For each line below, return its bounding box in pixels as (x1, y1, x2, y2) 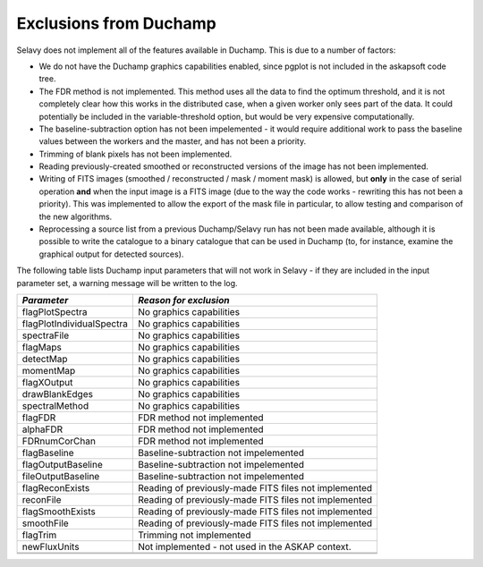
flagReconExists (21, 481, 90, 494)
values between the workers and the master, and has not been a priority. (38, 136, 307, 147)
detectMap (21, 352, 68, 365)
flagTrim (21, 529, 57, 541)
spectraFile (21, 329, 70, 342)
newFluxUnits (21, 540, 80, 553)
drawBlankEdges (21, 387, 94, 400)
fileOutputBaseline (21, 470, 100, 482)
